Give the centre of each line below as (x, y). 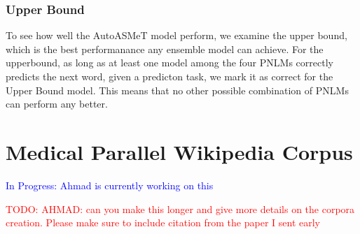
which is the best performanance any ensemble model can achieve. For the (165, 49)
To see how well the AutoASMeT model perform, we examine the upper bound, (176, 35)
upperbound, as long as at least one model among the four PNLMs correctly (169, 63)
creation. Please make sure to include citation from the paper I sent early (163, 222)
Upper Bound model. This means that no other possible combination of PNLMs (177, 90)
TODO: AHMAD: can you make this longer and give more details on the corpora (180, 209)
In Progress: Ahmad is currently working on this (110, 185)
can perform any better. (57, 104)
